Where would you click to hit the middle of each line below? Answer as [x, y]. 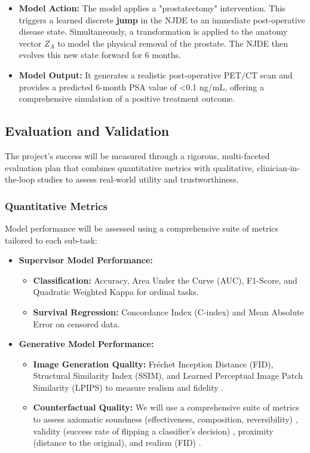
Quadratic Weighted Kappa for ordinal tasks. [116, 292]
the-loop [20, 179]
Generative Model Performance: [86, 344]
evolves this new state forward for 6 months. [100, 55]
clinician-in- [278, 167]
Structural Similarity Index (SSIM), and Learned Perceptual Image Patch [168, 376]
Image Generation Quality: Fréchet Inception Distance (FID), [153, 364]
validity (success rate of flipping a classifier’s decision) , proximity [153, 431]
